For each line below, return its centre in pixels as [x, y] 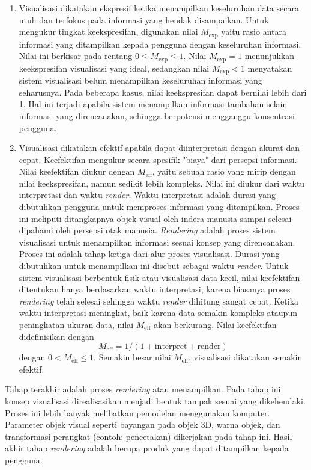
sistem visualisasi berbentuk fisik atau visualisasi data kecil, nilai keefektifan [159, 277]
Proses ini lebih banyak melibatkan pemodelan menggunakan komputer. [137, 413]
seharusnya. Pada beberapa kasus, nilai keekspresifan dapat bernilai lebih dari [163, 92]
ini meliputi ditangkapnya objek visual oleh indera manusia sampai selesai [155, 218]
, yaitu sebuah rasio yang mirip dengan [224, 171]
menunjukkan [270, 56]
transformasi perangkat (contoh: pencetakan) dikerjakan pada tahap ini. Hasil [149, 436]
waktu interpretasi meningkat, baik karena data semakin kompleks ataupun [158, 313]
